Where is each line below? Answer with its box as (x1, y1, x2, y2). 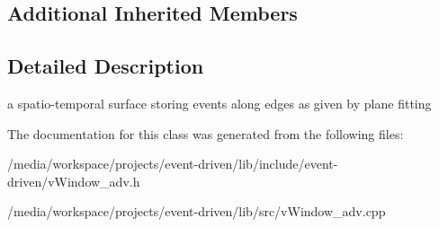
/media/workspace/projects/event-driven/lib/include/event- (7, 154, 338, 173)
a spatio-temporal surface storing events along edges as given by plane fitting (7, 93, 432, 112)
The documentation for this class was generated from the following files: (7, 124, 404, 143)
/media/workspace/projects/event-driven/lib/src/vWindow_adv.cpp (7, 202, 386, 221)
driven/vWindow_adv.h (7, 171, 140, 190)
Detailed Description (7, 52, 204, 80)
